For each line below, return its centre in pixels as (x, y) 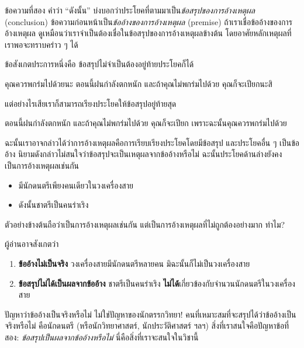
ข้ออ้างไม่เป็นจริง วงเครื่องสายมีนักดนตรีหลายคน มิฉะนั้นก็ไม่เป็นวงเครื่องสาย (134, 263)
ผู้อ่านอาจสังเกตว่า (32, 244)
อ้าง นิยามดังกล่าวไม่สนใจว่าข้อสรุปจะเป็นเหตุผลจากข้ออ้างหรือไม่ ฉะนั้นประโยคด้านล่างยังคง (144, 154)
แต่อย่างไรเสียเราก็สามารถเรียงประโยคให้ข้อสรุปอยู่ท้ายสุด (91, 103)
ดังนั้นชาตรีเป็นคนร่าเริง (53, 205)
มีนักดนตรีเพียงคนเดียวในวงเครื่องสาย (76, 185)
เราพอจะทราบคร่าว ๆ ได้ (42, 44)
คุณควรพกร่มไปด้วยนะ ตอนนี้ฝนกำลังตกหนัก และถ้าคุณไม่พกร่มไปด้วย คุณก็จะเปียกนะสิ (139, 83)
